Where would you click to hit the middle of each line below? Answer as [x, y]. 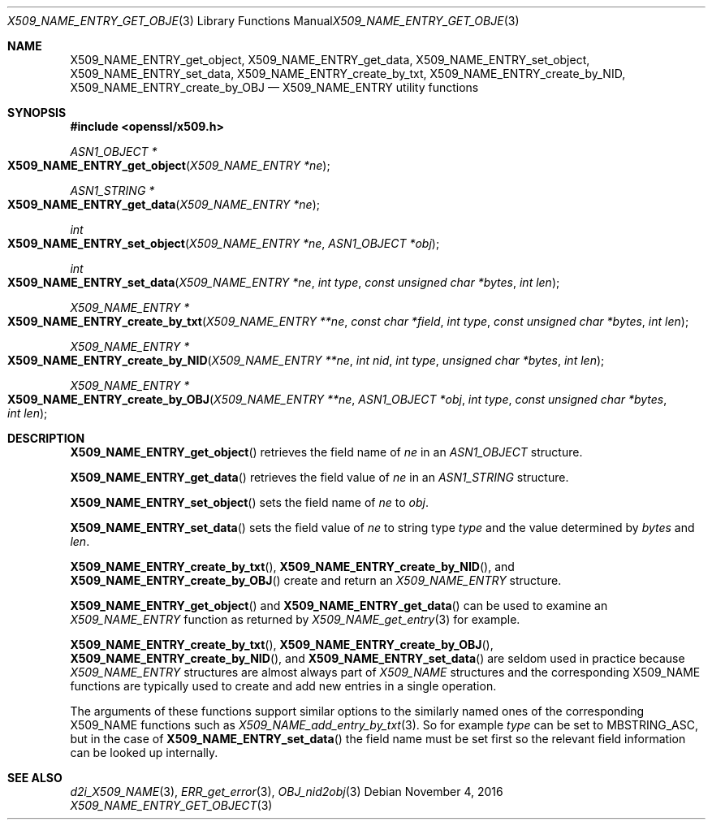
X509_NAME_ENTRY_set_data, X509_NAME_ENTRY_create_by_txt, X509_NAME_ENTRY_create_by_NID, [348, 74]
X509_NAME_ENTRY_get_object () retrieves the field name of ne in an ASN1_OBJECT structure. [326, 452]
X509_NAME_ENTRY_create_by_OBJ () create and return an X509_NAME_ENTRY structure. [316, 580]
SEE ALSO [35, 778]
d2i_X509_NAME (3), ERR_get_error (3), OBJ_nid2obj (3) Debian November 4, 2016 [287, 791]
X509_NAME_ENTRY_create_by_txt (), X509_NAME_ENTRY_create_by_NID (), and [292, 567]
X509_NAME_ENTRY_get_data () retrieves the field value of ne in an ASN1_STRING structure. [319, 477]
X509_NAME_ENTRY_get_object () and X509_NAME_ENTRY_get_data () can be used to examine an [339, 605]
